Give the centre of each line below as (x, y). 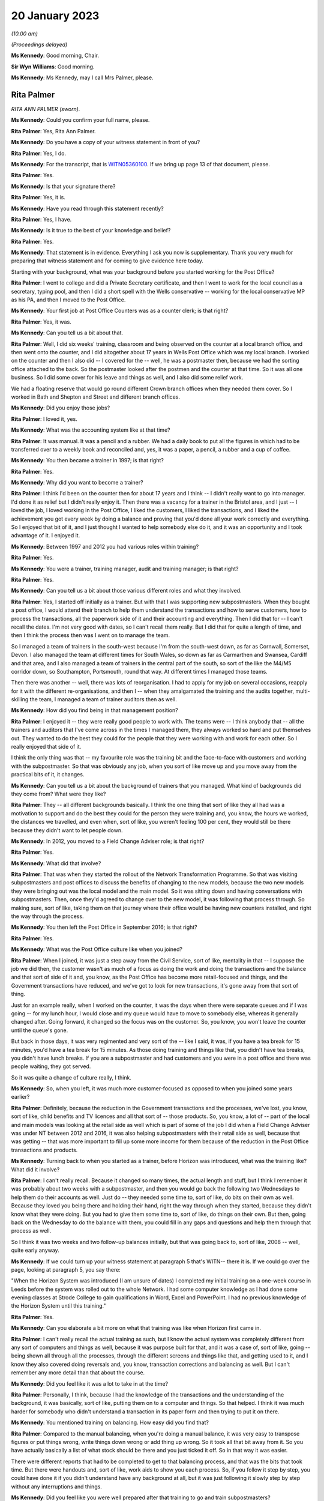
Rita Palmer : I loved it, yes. (44, 419)
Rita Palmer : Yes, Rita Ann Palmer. (53, 131)
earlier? (20, 1097)
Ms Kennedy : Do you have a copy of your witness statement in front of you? (106, 142)
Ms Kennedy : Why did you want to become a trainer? (77, 483)
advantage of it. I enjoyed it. (46, 536)
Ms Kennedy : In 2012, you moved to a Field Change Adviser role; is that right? (108, 841)
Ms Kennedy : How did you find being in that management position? (94, 710)
